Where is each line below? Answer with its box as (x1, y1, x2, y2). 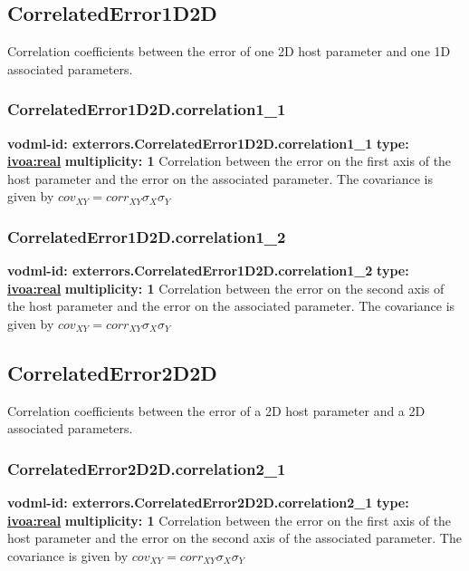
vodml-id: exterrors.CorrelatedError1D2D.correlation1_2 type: (7, 261, 409, 280)
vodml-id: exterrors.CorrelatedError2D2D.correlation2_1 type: (7, 493, 409, 512)
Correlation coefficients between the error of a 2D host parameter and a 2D (7, 401, 426, 420)
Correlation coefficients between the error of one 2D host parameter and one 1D (7, 42, 451, 61)
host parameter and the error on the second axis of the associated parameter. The (7, 528, 462, 547)
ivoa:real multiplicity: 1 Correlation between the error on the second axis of (7, 278, 445, 297)
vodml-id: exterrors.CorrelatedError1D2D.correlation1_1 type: (7, 133, 409, 152)
